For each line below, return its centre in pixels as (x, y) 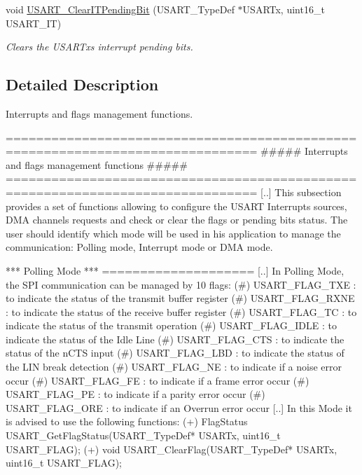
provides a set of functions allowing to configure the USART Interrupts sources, (176, 206)
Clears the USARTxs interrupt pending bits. (99, 47)
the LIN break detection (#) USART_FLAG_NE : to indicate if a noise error (174, 367)
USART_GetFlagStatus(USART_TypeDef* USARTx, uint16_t (143, 435)
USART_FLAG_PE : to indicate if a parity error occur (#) (135, 394)
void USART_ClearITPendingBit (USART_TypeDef (120, 9)
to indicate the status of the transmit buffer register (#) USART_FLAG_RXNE (180, 298)
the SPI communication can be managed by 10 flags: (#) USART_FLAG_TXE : (181, 284)
